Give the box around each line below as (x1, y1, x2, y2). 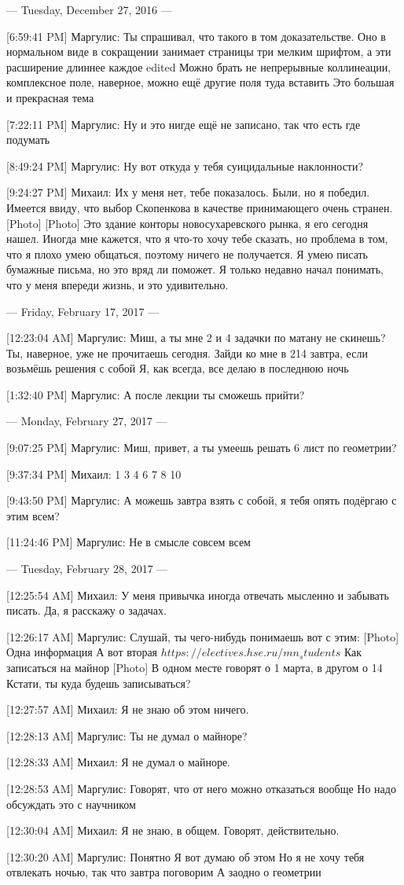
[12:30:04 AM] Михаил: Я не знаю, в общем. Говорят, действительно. (6, 822, 340, 839)
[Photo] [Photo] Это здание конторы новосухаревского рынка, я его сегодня (6, 215, 369, 231)
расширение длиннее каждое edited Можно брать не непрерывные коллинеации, (6, 58, 391, 75)
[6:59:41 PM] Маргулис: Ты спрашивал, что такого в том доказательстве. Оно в (6, 28, 386, 44)
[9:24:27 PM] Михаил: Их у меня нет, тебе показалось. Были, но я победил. (6, 184, 370, 200)
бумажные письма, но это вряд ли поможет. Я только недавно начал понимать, (6, 261, 384, 277)
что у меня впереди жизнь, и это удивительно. (6, 276, 229, 292)
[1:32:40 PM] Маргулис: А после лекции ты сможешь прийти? (6, 386, 305, 402)
